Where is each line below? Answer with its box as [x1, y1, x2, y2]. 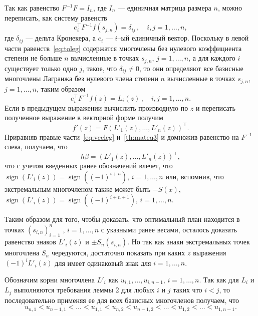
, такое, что [82, 63, 117, 73]
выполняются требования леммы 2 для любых [14, 284, 155, 295]
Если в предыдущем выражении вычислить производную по [5, 102, 188, 113]
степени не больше [5, 53, 62, 63]
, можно [217, 3, 242, 13]
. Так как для [199, 274, 239, 284]
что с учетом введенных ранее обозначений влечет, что [5, 160, 173, 171]
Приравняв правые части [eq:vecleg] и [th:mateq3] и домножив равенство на [5, 131, 239, 142]
